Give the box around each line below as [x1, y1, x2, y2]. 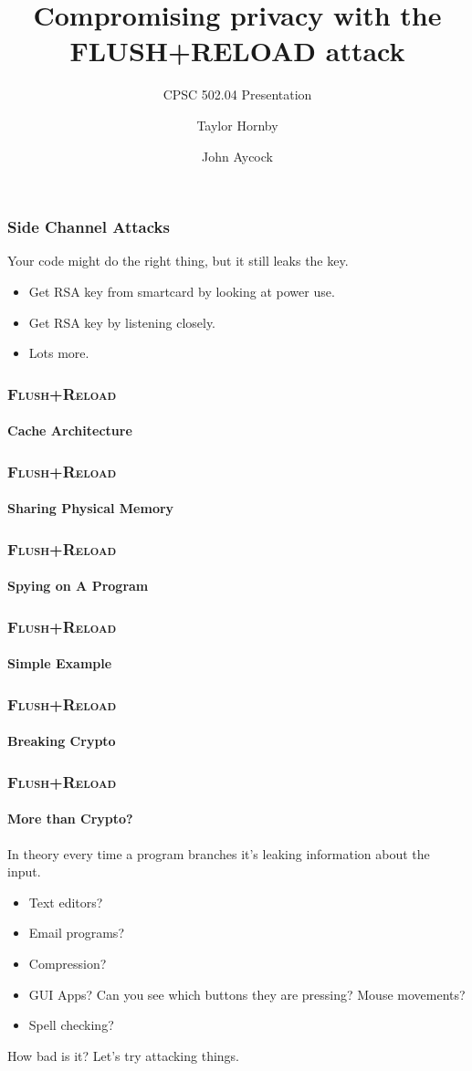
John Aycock [202, 146, 273, 165]
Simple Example [7, 654, 112, 673]
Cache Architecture [7, 421, 132, 440]
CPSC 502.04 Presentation [163, 85, 312, 104]
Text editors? [28, 892, 103, 911]
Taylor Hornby [196, 115, 278, 134]
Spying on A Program [7, 576, 149, 595]
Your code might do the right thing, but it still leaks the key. [7, 251, 349, 270]
